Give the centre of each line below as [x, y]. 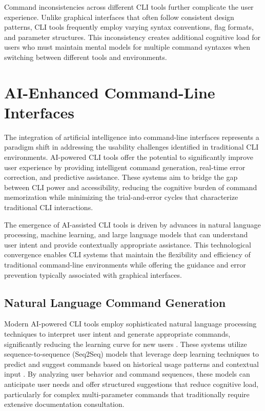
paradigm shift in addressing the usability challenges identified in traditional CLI [131, 147]
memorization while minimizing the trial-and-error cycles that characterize [121, 197]
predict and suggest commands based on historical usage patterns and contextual [131, 364]
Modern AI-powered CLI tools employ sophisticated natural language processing [130, 324]
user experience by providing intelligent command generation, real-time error [125, 167]
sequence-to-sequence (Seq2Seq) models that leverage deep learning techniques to [131, 354]
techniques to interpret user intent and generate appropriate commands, [117, 333]
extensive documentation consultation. [64, 404]
